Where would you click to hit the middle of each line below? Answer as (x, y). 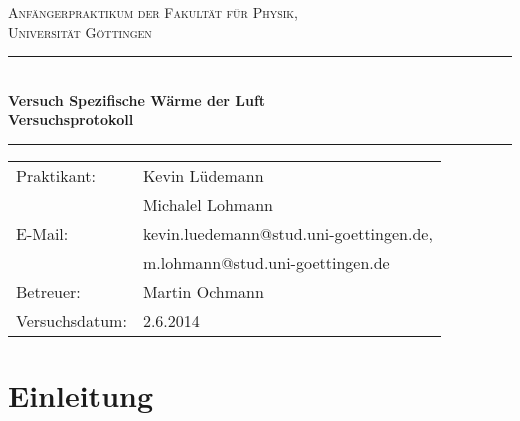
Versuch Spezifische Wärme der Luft (137, 99)
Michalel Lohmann (207, 204)
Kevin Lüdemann (203, 175)
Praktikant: (56, 175)
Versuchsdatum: (71, 320)
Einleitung (81, 395)
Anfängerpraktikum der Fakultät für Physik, (153, 12)
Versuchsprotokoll (71, 119)
